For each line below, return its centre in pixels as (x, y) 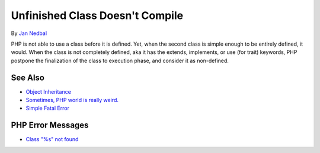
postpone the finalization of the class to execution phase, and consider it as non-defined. (120, 60)
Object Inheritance (48, 91)
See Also (28, 77)
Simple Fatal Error (47, 108)
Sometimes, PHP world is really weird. (72, 100)
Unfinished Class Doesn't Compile (97, 15)
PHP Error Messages (50, 125)
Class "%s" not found (52, 139)
